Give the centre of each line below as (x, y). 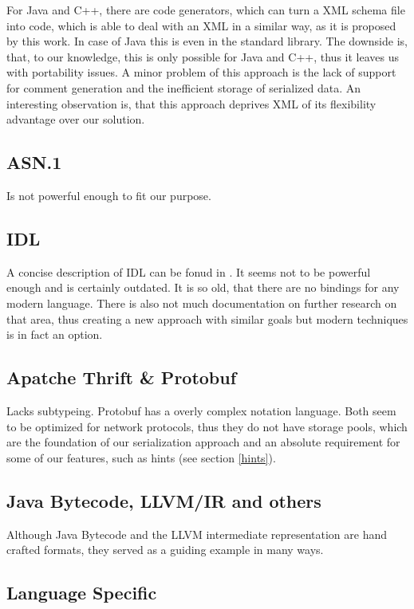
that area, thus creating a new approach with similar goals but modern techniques (207, 318)
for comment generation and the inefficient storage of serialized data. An (184, 87)
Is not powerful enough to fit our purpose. (109, 195)
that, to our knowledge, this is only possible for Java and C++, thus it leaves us (203, 56)
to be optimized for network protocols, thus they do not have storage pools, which (207, 426)
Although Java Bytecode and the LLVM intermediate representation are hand (197, 534)
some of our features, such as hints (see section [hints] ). (141, 457)
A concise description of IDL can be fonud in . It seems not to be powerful (189, 271)
